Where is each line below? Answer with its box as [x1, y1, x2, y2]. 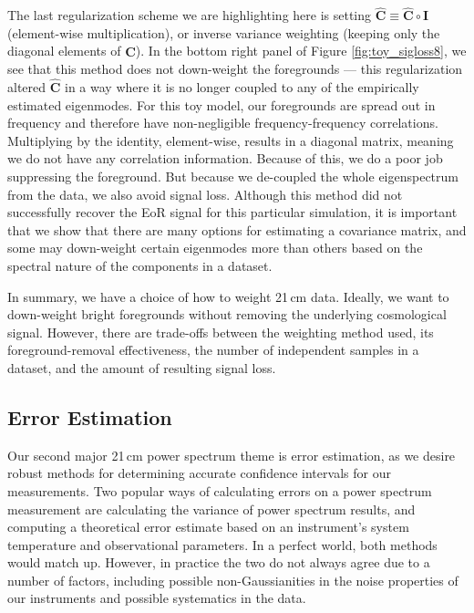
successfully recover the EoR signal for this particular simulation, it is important [7, 203, 458, 222]
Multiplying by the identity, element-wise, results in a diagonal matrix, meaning [7, 130, 454, 150]
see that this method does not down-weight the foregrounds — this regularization [7, 59, 463, 78]
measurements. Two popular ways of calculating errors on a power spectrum [7, 481, 432, 500]
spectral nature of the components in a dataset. [7, 255, 273, 275]
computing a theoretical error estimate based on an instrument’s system [7, 517, 409, 536]
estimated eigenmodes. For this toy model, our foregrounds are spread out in [7, 95, 436, 114]
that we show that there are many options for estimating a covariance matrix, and [7, 220, 467, 239]
